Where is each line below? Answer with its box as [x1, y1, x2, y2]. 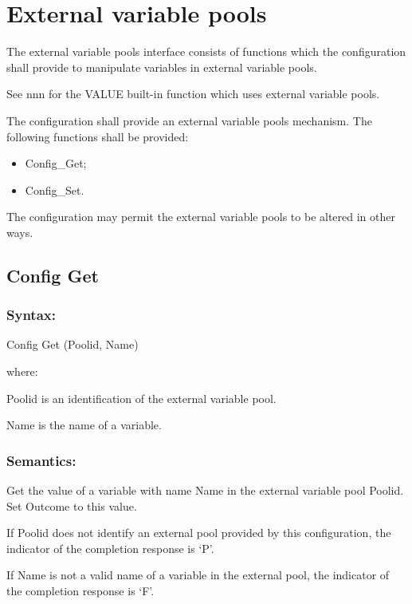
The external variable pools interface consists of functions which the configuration [6, 43, 406, 60]
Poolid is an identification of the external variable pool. [6, 389, 277, 406]
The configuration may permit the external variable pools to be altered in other [6, 208, 395, 225]
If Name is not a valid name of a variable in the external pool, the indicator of [6, 566, 390, 583]
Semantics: [6, 450, 77, 470]
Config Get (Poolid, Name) [6, 336, 139, 353]
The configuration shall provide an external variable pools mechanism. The [6, 112, 372, 128]
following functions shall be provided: [6, 128, 189, 144]
